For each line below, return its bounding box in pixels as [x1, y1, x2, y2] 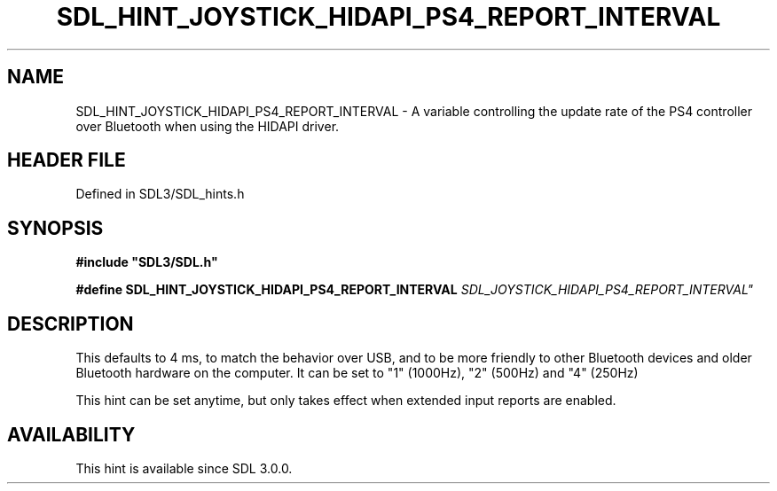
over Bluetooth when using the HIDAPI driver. [75, 118, 340, 134]
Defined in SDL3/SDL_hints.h [75, 186, 245, 202]
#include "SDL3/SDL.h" [75, 254, 218, 270]
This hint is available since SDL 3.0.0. [75, 460, 293, 476]
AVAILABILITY [7, 423, 136, 446]
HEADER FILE [7, 149, 126, 172]
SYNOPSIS [7, 216, 104, 239]
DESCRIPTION [7, 312, 134, 335]
